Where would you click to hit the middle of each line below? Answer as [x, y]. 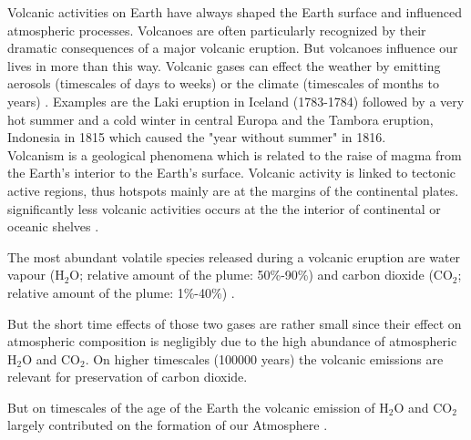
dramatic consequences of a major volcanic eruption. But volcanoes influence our [233, 48]
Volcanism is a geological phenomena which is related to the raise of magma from [235, 154]
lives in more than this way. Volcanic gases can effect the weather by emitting [224, 65]
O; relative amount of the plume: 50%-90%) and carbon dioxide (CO [261, 275]
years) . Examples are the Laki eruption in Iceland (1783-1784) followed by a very [236, 101]
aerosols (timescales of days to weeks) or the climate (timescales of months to [223, 83]
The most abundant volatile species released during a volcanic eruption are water [234, 256]
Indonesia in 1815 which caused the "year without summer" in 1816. [197, 137]
